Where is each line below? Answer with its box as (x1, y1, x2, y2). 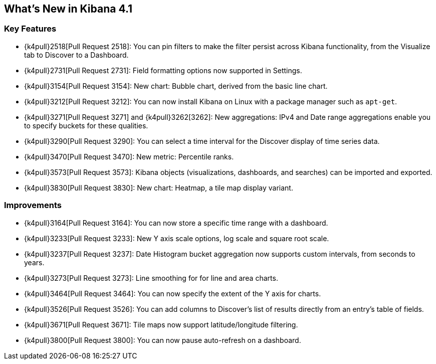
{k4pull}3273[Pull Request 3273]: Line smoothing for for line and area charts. (24, 273, 278, 282)
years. (24, 258, 45, 267)
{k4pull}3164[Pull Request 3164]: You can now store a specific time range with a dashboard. (24, 218, 328, 227)
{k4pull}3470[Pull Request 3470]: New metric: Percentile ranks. (24, 152, 234, 161)
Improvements (4, 200, 62, 211)
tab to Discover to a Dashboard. (24, 50, 129, 59)
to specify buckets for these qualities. (24, 121, 148, 130)
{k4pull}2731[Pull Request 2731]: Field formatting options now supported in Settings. (24, 66, 302, 75)
